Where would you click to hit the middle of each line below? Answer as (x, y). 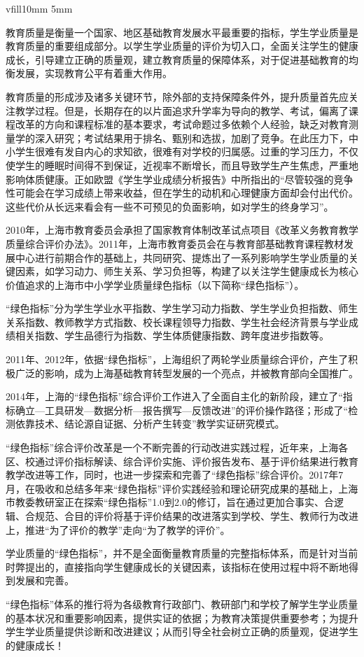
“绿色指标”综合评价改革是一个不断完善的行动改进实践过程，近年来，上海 (172, 447)
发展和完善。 (44, 580)
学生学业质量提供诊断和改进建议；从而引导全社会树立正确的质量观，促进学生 (182, 631)
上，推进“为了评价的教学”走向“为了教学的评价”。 (118, 529)
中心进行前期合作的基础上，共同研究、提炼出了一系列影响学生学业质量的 (182, 257)
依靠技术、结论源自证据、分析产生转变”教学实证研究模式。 (150, 424)
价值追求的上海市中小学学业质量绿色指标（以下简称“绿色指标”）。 (155, 284)
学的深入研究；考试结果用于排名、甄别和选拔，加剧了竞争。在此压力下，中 (187, 137)
